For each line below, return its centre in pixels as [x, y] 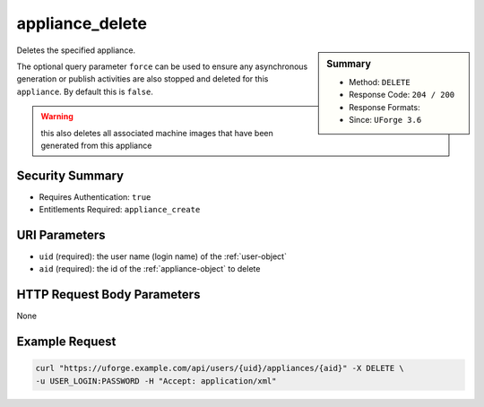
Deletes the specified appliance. [76, 50]
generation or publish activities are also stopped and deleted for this [143, 79]
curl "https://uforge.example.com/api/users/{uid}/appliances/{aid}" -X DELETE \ [220, 368]
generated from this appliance [96, 145]
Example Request [66, 342]
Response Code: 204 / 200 [402, 95]
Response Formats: [385, 107]
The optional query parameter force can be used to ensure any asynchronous [162, 66]
